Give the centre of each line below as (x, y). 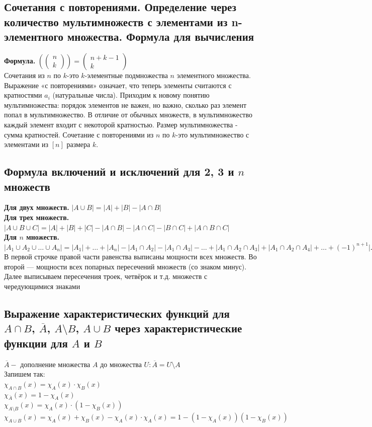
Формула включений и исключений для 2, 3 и (119, 171)
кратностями (23, 95)
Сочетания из (24, 75)
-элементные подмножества (126, 75)
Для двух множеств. (37, 207)
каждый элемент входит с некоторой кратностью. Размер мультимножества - (121, 124)
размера (78, 144)
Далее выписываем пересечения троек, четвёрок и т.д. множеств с (106, 276)
